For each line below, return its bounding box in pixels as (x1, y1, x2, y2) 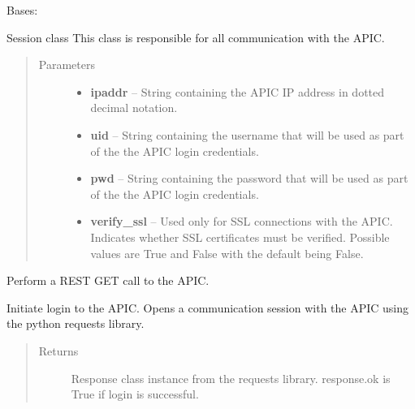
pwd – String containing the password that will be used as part (90, 170, 409, 187)
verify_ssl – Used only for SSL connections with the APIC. (90, 213, 393, 230)
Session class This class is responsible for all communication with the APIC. (6, 28, 385, 45)
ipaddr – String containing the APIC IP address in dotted (90, 83, 385, 100)
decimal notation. (90, 99, 178, 116)
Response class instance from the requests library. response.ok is (71, 369, 391, 386)
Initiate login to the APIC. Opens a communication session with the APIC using (6, 299, 409, 316)
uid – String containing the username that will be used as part (90, 126, 404, 143)
